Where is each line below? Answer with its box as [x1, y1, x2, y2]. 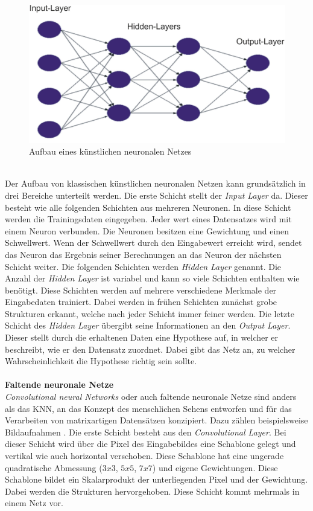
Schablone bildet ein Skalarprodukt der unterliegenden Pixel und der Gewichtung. [5, 473, 308, 486]
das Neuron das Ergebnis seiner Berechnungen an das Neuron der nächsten [5, 248, 282, 260]
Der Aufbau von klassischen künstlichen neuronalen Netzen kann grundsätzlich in [5, 177, 306, 190]
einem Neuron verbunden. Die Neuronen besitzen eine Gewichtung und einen [5, 224, 289, 237]
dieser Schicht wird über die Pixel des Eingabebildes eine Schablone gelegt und [5, 437, 296, 450]
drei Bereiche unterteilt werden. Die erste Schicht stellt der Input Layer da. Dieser [5, 188, 308, 201]
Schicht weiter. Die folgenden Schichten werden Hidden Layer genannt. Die [5, 260, 282, 272]
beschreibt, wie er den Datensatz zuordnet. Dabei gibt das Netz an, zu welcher [5, 342, 296, 355]
